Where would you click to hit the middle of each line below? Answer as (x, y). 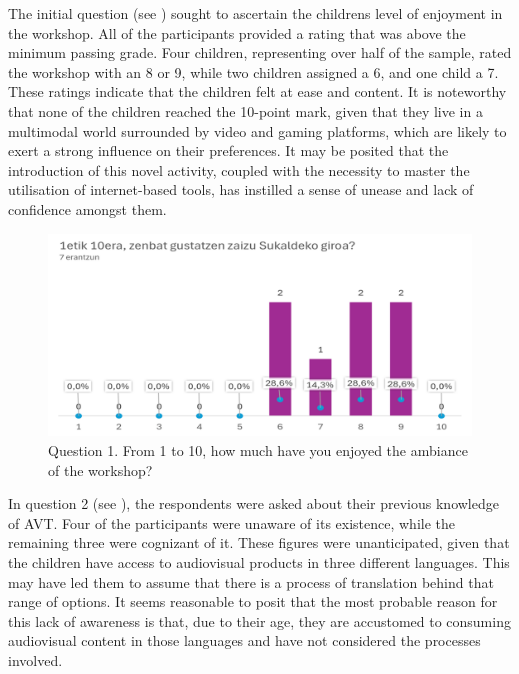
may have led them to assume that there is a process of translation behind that (251, 581)
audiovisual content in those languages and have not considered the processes (244, 640)
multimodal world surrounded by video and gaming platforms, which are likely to (257, 130)
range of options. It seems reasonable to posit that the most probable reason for (253, 601)
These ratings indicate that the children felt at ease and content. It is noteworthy (257, 91)
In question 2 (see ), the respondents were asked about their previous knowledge (253, 503)
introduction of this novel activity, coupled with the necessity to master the (239, 169)
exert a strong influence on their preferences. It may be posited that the (228, 150)
